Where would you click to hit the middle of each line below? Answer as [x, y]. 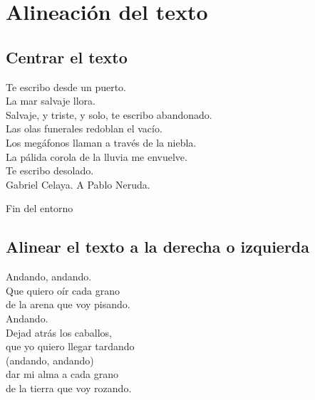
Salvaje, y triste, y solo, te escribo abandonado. [109, 114]
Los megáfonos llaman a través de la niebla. [101, 142]
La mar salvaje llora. [51, 101]
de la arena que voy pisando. [68, 304]
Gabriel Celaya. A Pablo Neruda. [78, 184]
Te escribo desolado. [50, 170]
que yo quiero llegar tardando [70, 346]
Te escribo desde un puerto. [66, 86]
